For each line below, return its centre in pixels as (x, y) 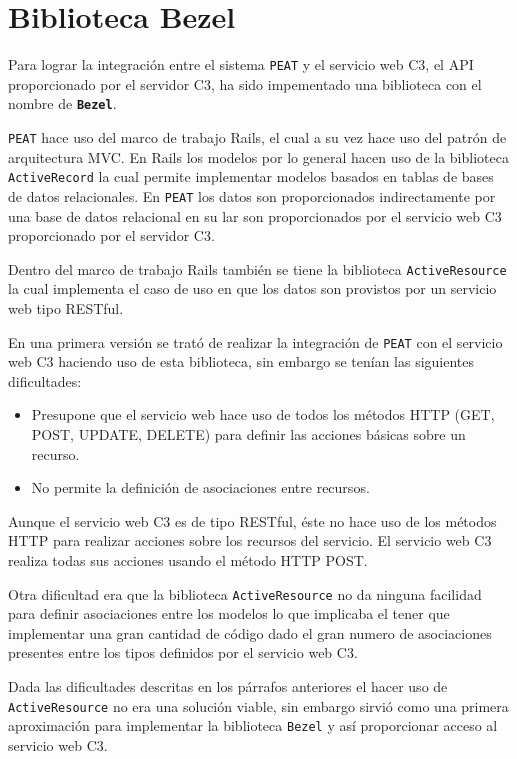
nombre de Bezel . (62, 103)
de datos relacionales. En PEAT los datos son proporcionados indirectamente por (252, 195)
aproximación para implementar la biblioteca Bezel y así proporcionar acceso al (253, 725)
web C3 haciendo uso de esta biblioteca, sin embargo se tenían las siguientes (241, 361)
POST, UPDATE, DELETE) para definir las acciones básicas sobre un (248, 434)
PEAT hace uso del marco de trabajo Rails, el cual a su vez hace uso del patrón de (257, 137)
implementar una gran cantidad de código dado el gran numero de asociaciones (250, 632)
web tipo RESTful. (66, 308)
